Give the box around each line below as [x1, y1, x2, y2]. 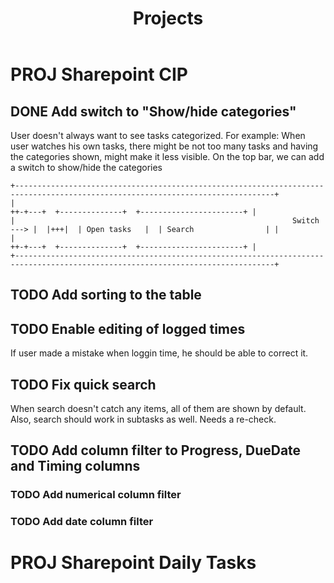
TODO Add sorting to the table [10, 287, 202, 304]
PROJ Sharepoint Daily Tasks [10, 552, 257, 574]
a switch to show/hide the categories [10, 162, 163, 173]
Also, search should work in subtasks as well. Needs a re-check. [10, 413, 277, 426]
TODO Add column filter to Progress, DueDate [10, 442, 302, 459]
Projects [132, 7, 204, 30]
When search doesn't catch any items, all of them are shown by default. [10, 403, 307, 415]
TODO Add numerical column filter [10, 488, 182, 502]
